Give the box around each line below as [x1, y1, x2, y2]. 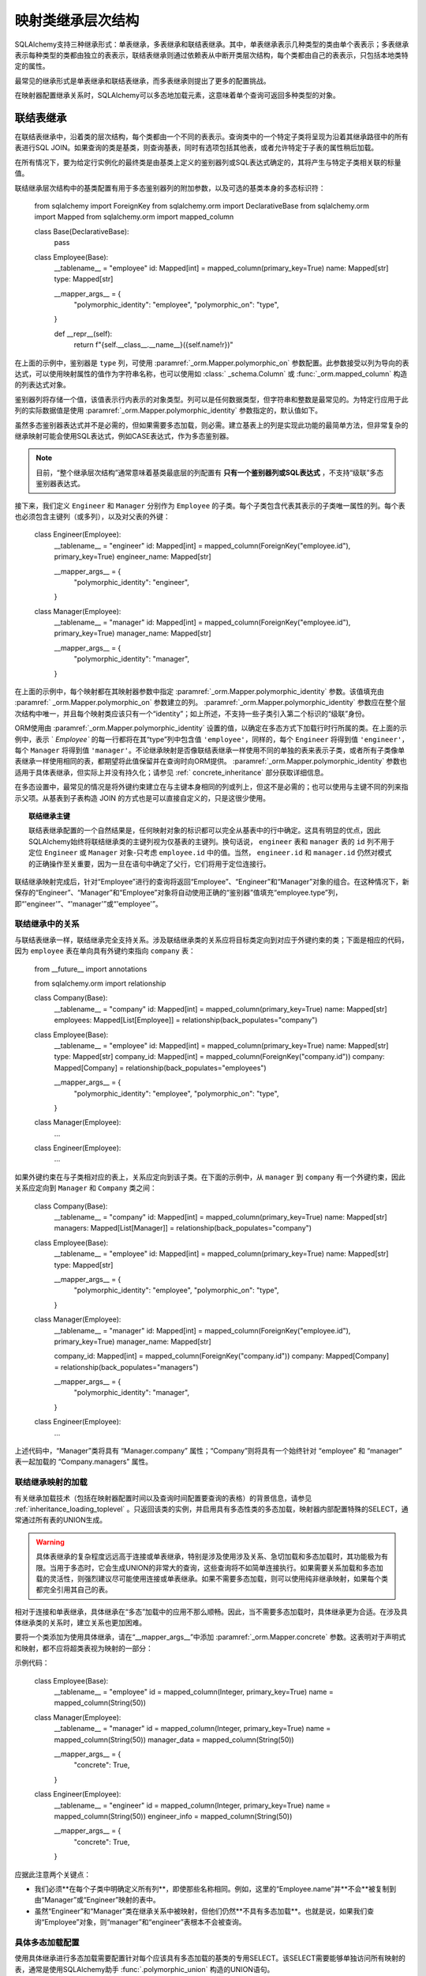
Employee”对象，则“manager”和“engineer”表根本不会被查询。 [44, 1918, 246, 1927]
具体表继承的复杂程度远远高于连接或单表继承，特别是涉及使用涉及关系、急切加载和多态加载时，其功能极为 [35, 1552, 382, 1561]
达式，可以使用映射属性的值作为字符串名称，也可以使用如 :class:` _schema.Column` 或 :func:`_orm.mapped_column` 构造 [14, 369, 408, 379]
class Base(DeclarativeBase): [34, 226, 129, 236]
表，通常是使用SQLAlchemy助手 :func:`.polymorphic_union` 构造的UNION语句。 [14, 1964, 275, 1974]
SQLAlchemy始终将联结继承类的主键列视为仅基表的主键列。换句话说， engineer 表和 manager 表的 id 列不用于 [28, 836, 394, 846]
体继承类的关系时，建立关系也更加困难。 [14, 1618, 146, 1627]
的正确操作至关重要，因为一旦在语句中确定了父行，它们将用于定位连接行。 [28, 858, 271, 869]
